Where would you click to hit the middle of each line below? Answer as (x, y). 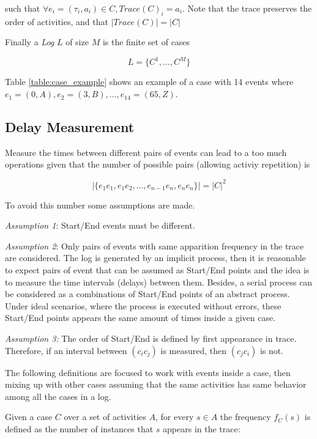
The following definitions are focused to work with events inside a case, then (148, 372)
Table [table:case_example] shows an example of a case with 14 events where (149, 82)
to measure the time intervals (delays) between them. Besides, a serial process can (159, 282)
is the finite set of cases (146, 42)
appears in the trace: (202, 428)
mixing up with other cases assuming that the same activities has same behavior (156, 384)
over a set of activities (105, 417)
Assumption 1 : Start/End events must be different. (100, 225)
